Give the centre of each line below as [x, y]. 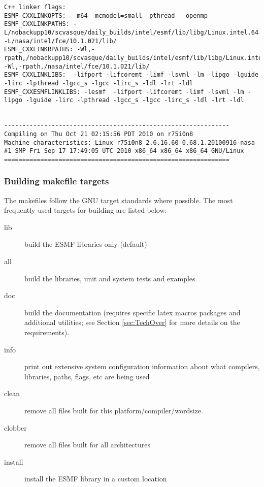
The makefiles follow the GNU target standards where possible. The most [119, 200]
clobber [15, 427]
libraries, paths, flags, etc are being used [87, 376]
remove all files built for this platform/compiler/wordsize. [114, 410]
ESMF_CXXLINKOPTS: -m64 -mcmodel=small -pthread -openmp [106, 15]
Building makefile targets [57, 181]
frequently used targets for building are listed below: [86, 210]
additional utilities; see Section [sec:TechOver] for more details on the [132, 322]
